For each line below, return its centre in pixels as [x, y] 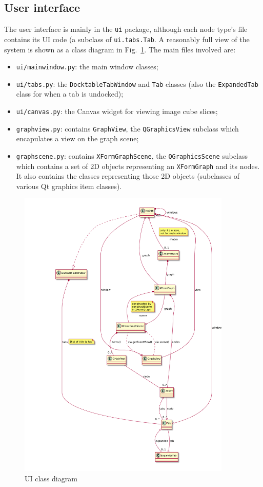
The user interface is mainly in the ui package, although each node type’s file [126, 29]
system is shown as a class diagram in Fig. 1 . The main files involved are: [120, 49]
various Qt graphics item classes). [69, 186]
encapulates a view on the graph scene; [77, 138]
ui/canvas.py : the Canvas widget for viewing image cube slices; [117, 111]
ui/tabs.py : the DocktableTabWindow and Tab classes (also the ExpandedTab [137, 83]
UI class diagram [51, 478]
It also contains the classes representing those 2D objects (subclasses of [128, 176]
